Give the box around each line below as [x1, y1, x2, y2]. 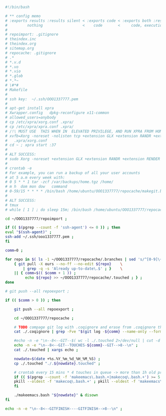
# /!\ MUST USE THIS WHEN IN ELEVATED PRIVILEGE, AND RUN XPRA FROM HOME [5, 129, 165, 134]
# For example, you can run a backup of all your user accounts [5, 170, 140, 176]
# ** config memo [5, 13, 41, 18]
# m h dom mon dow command [5, 184, 68, 189]
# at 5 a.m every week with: [5, 175, 65, 180]
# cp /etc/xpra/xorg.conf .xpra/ [5, 119, 74, 124]
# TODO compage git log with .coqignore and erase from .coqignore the [14, 325, 165, 330]
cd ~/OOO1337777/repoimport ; [5, 216, 68, 221]
